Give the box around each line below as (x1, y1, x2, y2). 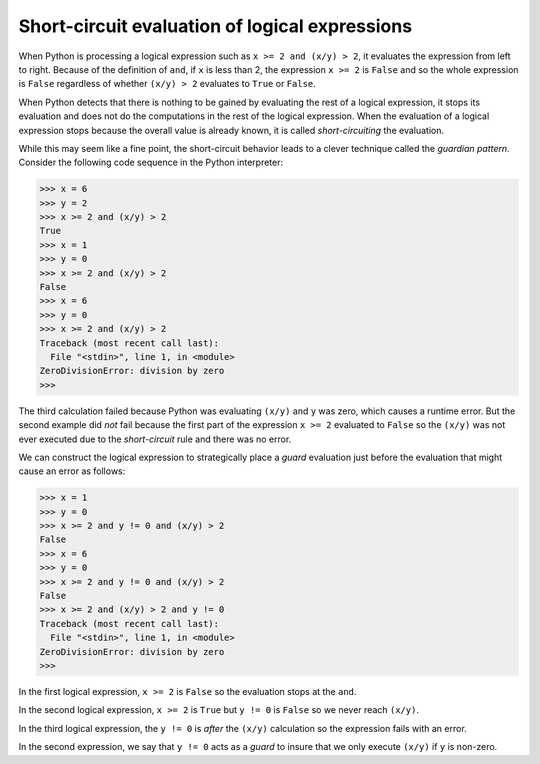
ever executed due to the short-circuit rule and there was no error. (18, 433, 292, 445)
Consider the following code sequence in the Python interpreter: (18, 156, 284, 169)
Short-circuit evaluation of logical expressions (18, 15, 413, 37)
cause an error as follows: (18, 465, 126, 477)
